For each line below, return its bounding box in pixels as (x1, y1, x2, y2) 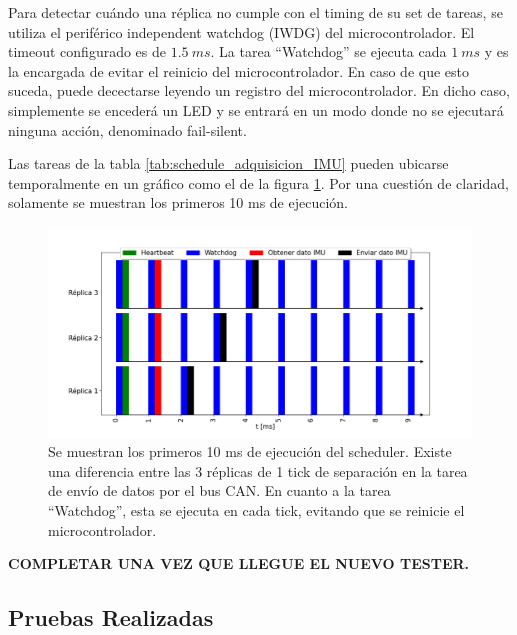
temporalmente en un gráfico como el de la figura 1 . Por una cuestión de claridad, (8, 172, 509, 193)
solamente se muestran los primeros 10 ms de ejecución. (8, 192, 349, 213)
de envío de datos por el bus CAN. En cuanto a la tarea (48, 480, 391, 501)
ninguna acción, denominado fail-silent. (8, 119, 247, 140)
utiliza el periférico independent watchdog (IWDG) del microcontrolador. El (8, 21, 475, 42)
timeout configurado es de (8, 41, 167, 62)
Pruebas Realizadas (8, 602, 214, 633)
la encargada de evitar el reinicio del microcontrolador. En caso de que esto (8, 60, 470, 81)
